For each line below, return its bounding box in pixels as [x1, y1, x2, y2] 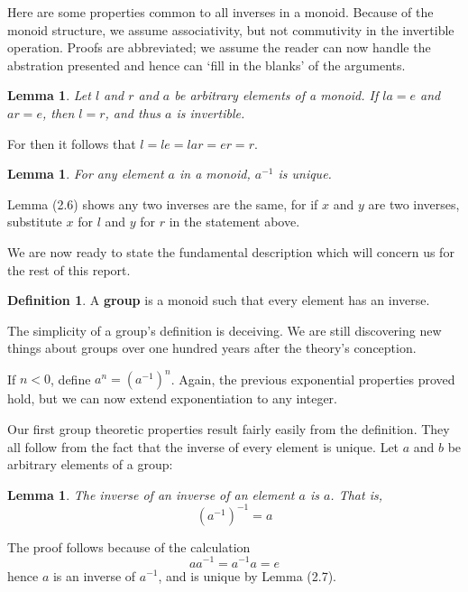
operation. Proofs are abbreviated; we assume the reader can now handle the [7, 38, 431, 57]
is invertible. [176, 103, 245, 122]
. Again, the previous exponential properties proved [170, 369, 455, 388]
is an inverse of [52, 566, 136, 585]
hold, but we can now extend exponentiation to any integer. [7, 389, 338, 408]
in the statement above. [169, 212, 300, 231]
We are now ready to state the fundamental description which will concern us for [7, 242, 454, 261]
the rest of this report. [7, 260, 131, 279]
